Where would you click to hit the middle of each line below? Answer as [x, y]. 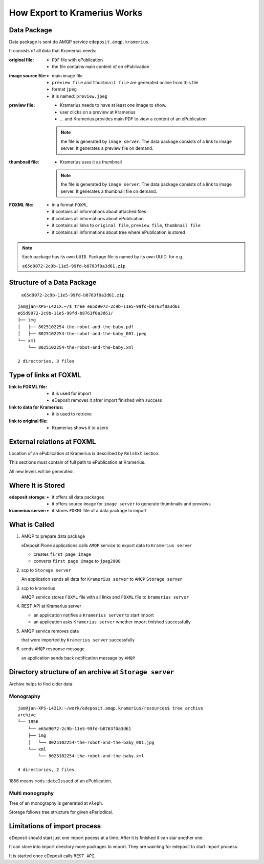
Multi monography [31, 794]
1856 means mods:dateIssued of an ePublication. [61, 781]
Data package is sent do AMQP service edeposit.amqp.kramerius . [79, 42]
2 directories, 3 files [46, 361]
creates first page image [62, 554]
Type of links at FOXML [45, 375]
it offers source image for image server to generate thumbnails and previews [132, 503]
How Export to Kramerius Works [76, 13]
